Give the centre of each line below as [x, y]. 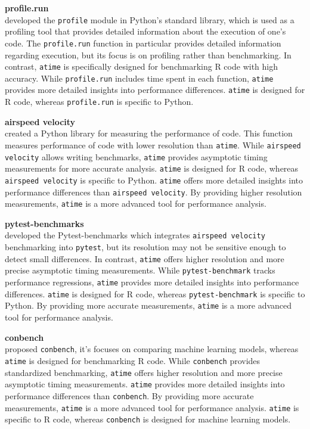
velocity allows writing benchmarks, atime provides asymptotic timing [136, 156]
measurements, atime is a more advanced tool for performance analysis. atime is [152, 407]
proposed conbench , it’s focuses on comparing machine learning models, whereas [152, 349]
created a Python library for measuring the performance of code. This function [149, 133]
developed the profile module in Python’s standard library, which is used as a [150, 19]
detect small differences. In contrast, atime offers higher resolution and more [145, 258]
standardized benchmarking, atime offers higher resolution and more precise [144, 372]
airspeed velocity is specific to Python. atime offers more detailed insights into [154, 180]
